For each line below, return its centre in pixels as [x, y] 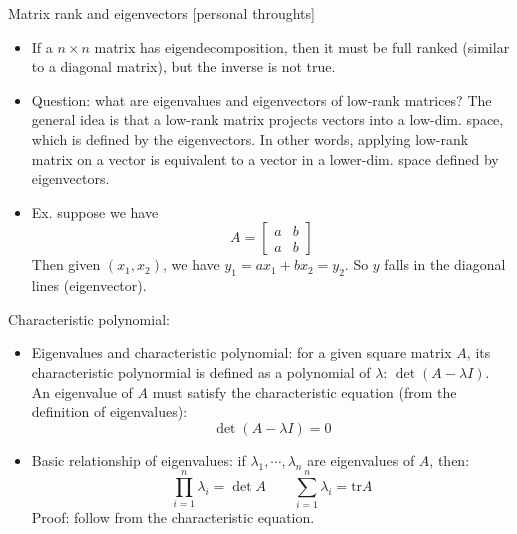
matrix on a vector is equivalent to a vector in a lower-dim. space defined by [265, 158]
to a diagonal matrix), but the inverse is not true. [183, 66]
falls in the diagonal [445, 264]
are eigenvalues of [361, 459]
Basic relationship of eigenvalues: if [138, 459]
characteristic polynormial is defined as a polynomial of [201, 371]
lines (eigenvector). [89, 285]
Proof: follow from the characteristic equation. [173, 517]
